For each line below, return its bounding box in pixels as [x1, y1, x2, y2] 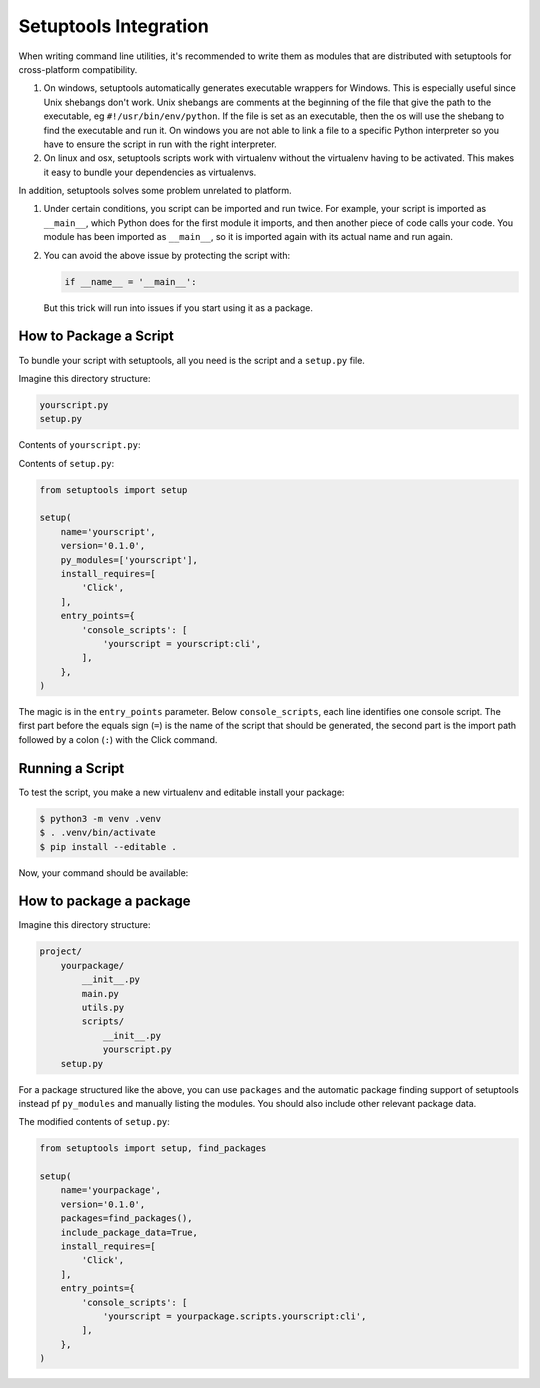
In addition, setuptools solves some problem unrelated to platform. [18, 185, 292, 197]
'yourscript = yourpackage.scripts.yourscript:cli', [102, 1310, 367, 1322]
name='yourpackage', [60, 1185, 162, 1196]
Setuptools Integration [18, 15, 209, 37]
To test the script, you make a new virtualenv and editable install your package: [18, 786, 345, 798]
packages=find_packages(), [60, 1213, 194, 1224]
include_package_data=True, [60, 1226, 199, 1238]
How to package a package [18, 893, 191, 910]
